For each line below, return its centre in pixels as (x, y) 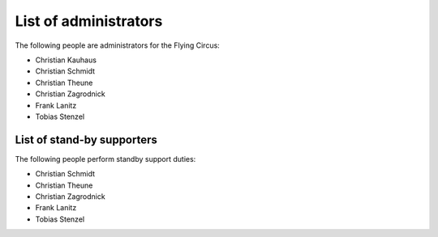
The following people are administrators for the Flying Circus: (118, 45)
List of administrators (89, 21)
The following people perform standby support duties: (105, 159)
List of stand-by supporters (86, 140)
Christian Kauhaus (66, 60)
